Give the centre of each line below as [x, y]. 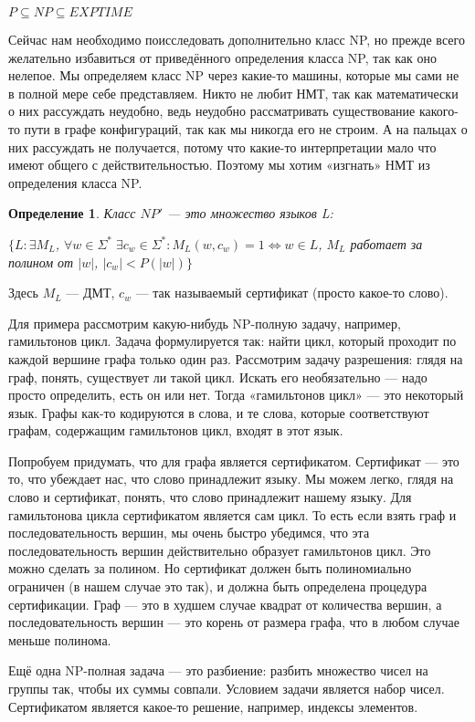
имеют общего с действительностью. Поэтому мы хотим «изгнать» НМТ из [219, 165]
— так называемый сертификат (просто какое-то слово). [292, 293]
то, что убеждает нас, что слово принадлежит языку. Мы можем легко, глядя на [231, 479]
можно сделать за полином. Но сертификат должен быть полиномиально [210, 568]
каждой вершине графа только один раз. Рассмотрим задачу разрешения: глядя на [236, 358]
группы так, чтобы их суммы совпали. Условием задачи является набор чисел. [227, 688]
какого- [438, 111]
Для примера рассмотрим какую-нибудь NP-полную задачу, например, [205, 323]
